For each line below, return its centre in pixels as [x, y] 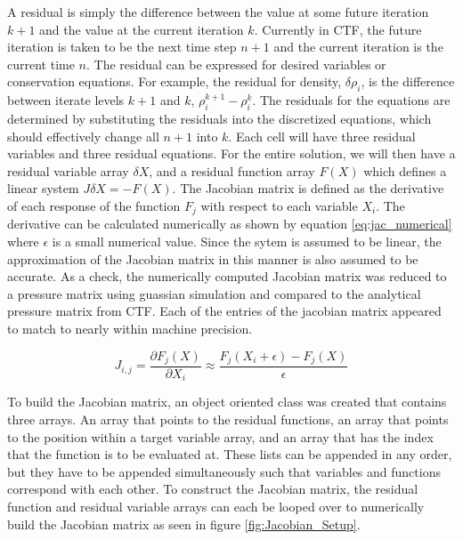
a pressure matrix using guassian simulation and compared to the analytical [214, 293]
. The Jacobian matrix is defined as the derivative [308, 188]
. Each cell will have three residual [322, 136]
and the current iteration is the [358, 47]
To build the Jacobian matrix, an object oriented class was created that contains [227, 402]
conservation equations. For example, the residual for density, [175, 81]
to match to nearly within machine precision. [130, 328]
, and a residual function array [232, 170]
